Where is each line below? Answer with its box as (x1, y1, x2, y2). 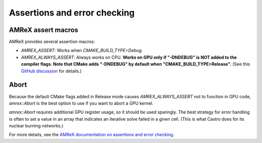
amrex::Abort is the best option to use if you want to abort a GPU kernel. (9, 100, 154, 106)
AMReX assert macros (9, 26, 79, 34)
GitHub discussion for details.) (21, 68, 82, 74)
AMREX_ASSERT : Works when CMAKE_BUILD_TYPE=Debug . (21, 48, 143, 54)
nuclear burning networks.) (9, 123, 64, 129)
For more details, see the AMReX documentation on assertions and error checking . (9, 132, 175, 138)
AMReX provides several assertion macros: (9, 39, 95, 45)
